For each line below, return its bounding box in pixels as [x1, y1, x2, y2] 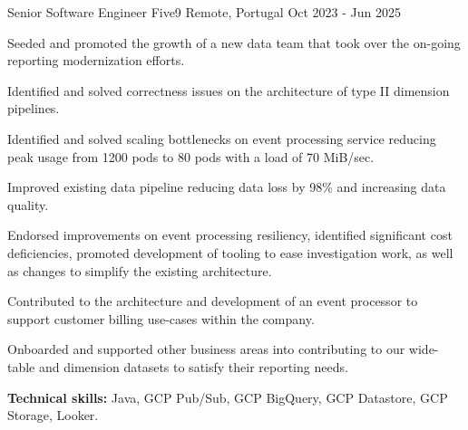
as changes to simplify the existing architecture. [7, 261, 272, 280]
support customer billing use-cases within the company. [7, 309, 315, 328]
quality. [7, 195, 49, 214]
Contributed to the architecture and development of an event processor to [7, 291, 418, 311]
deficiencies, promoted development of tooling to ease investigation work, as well [7, 243, 453, 262]
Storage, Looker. [7, 406, 99, 425]
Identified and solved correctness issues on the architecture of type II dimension [7, 81, 450, 100]
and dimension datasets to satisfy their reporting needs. [38, 357, 348, 376]
